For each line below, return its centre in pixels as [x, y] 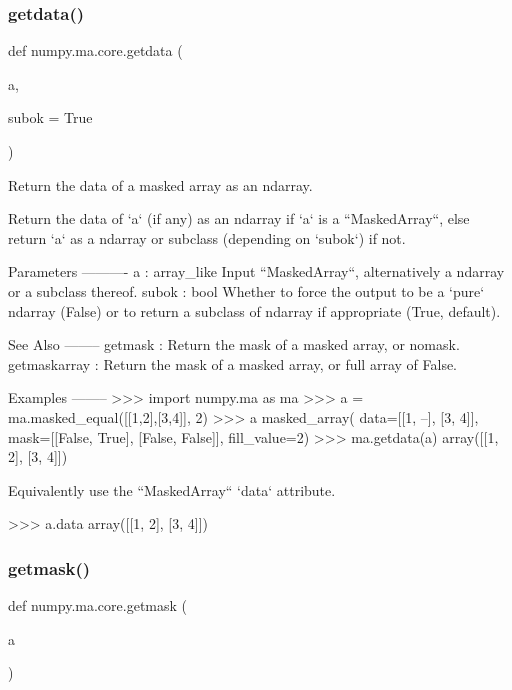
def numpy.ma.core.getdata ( [95, 50]
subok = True [50, 117]
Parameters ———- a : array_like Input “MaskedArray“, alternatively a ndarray [256, 271]
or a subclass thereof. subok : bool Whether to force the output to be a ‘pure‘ [246, 290]
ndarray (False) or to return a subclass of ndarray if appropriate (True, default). [254, 310]
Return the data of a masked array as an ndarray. [160, 184]
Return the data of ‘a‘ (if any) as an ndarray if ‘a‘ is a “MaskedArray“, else [239, 218]
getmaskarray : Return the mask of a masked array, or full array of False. [233, 363]
